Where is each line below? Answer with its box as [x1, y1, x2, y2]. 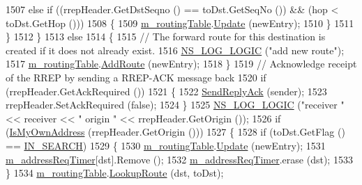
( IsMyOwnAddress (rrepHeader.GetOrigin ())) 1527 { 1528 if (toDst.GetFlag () [6, 124, 345, 139]
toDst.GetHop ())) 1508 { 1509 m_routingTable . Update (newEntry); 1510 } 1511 [6, 15, 354, 30]
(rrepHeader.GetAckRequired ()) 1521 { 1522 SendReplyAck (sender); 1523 [6, 83, 327, 98]
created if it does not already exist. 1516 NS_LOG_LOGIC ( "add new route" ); [6, 42, 345, 57]
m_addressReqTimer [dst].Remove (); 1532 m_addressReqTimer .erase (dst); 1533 [6, 152, 353, 166]
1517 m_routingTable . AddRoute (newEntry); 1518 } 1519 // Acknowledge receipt [6, 56, 357, 71]
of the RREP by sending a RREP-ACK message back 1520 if [6, 70, 266, 84]
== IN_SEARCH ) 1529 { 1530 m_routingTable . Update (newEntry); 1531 [6, 138, 326, 152]
